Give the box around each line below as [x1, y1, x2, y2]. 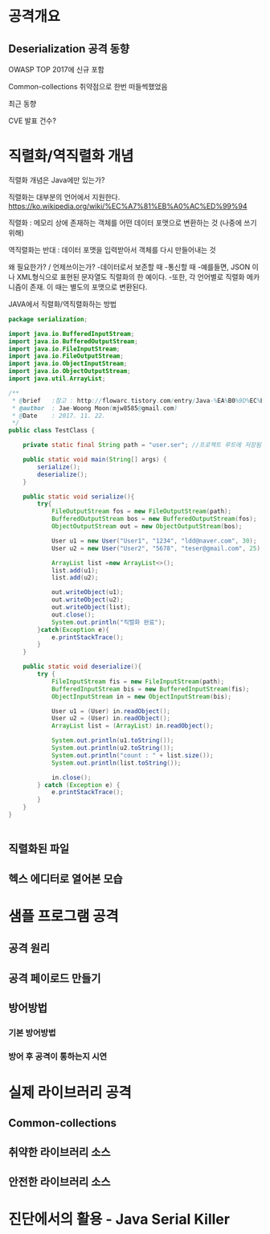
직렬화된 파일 [8, 842, 70, 856]
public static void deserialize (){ [22, 662, 142, 671]
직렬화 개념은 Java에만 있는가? [8, 174, 105, 185]
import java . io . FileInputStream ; [8, 345, 121, 353]
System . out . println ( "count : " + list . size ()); [51, 751, 215, 760]
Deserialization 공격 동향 [8, 42, 130, 55]
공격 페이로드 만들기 [8, 971, 101, 985]
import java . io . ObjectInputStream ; [8, 359, 128, 368]
